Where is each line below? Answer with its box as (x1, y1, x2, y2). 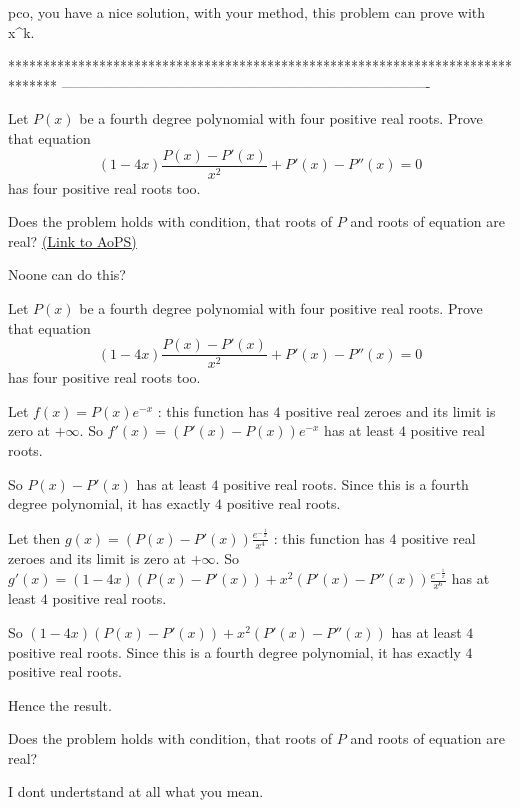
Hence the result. (8, 694, 112, 715)
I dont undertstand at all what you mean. (8, 781, 264, 802)
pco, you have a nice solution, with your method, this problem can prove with (8, 2, 486, 22)
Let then (8, 527, 61, 548)
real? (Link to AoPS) (8, 230, 137, 251)
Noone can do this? (8, 264, 126, 285)
